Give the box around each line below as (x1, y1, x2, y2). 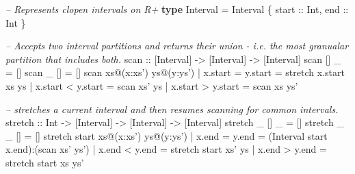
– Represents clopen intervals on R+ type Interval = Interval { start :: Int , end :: (5, 2, 349, 16)
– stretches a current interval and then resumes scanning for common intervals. (5, 101, 339, 116)
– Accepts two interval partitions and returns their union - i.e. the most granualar (5, 38, 349, 53)
